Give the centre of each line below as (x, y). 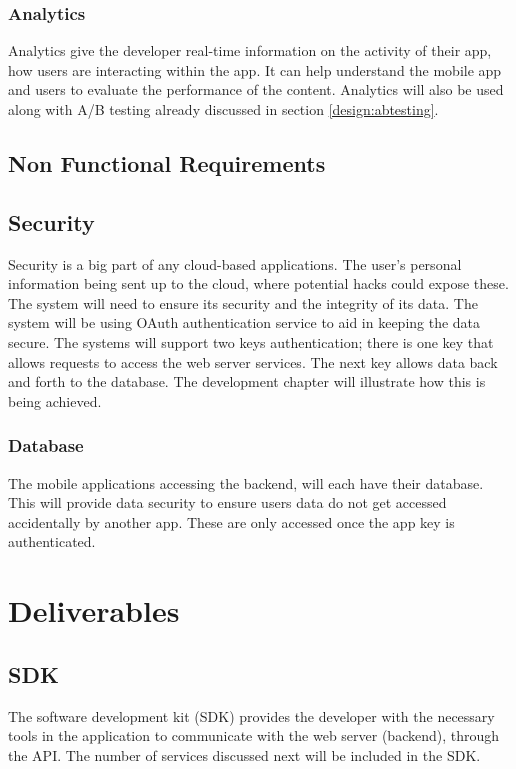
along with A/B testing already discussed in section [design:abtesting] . (223, 109)
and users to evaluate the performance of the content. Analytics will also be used (256, 89)
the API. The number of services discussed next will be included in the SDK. (244, 754)
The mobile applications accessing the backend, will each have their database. (246, 482)
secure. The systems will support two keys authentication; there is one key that (251, 341)
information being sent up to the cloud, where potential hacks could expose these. (258, 283)
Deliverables (94, 610)
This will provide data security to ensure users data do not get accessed (227, 502)
